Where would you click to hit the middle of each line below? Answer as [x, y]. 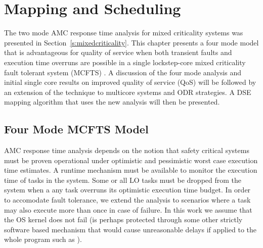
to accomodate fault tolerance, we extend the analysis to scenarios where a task [127, 200]
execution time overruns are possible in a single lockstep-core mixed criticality [125, 62]
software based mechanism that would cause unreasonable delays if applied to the [130, 229]
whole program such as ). [43, 239]
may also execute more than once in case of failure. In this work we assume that [128, 209]
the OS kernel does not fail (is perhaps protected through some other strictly [123, 219]
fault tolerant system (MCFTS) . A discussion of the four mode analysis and [123, 72]
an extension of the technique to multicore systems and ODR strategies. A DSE [128, 92]
